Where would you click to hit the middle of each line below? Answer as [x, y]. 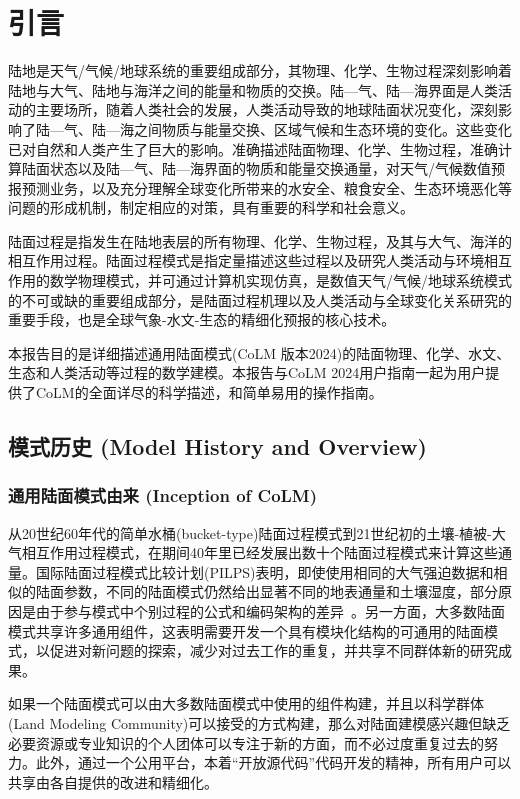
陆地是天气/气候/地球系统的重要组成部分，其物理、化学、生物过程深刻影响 [253, 70]
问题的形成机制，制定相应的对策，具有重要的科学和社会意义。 [211, 207]
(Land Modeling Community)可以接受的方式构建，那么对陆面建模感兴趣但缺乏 [259, 722]
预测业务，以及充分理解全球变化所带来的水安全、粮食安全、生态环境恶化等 [266, 187]
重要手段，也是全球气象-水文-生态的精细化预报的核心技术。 [202, 319]
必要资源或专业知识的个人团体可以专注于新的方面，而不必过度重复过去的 [246, 742]
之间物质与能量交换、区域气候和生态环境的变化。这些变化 [322, 128]
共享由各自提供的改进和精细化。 [113, 781]
